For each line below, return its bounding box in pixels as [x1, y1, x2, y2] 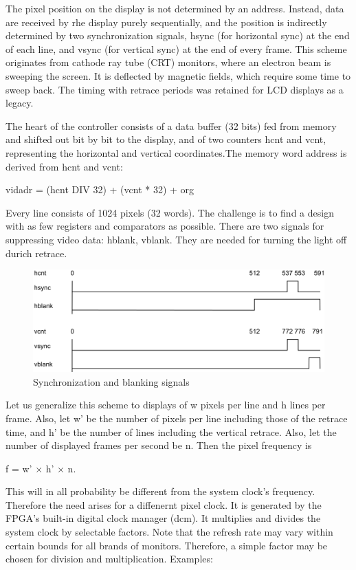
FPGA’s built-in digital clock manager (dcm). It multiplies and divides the [5, 511, 321, 525]
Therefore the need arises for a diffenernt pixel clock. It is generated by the [5, 497, 322, 512]
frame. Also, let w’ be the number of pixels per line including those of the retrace [5, 410, 348, 425]
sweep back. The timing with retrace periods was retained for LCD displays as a [5, 82, 344, 96]
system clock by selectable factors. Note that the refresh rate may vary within [5, 525, 333, 539]
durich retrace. [5, 245, 67, 260]
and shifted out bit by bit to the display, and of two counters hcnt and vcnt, [5, 132, 326, 146]
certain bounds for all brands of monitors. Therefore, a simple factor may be [5, 538, 328, 552]
